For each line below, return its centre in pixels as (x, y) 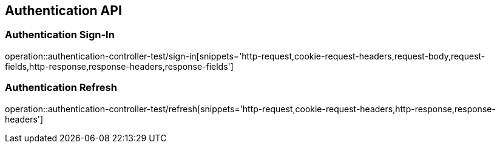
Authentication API (63, 11)
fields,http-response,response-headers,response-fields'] (119, 66)
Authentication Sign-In (60, 35)
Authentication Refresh (61, 88)
